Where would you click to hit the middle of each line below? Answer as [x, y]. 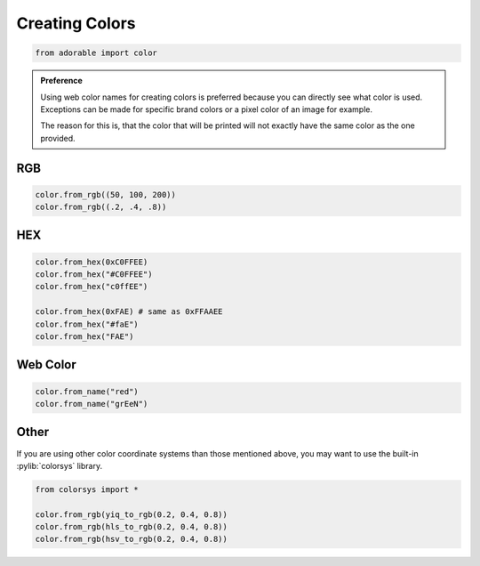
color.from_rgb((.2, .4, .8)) [101, 207]
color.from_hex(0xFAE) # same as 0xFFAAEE [129, 312]
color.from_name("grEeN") [92, 404]
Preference [62, 81]
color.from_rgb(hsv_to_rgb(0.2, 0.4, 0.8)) [132, 539]
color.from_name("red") [87, 391]
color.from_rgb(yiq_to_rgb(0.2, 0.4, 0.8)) [132, 514]
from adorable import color [96, 53]
